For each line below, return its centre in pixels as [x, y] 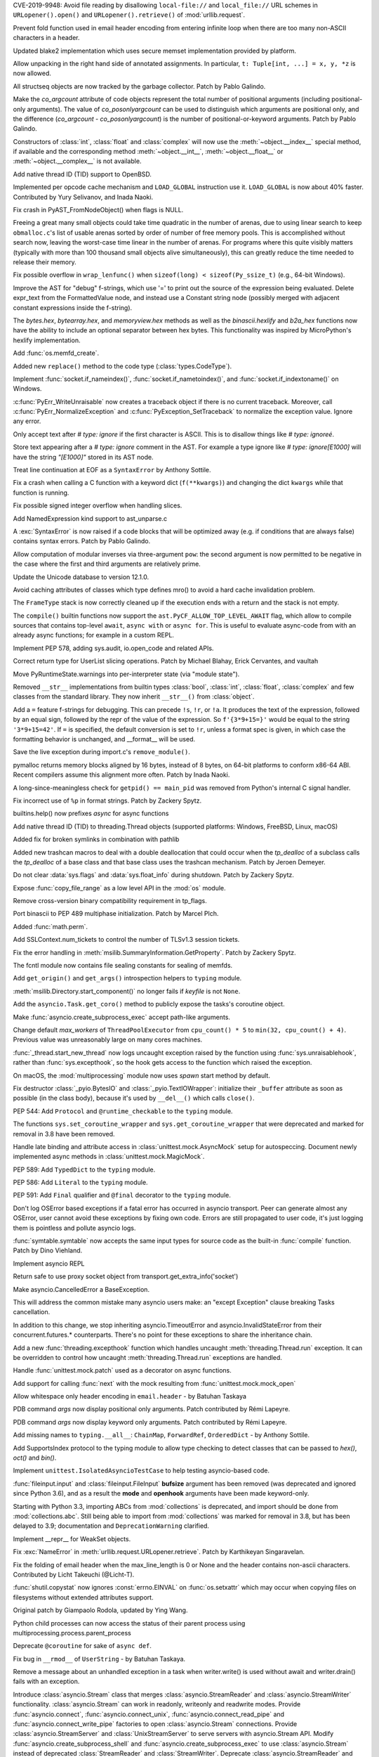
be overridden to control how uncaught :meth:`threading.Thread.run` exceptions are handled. [147, 1357]
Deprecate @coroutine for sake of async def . [82, 1646]
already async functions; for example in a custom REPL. [94, 635]
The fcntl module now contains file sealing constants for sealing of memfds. [123, 966]
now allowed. [32, 73]
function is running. [41, 493]
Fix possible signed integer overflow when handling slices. [98, 505]
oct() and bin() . [35, 1458]
